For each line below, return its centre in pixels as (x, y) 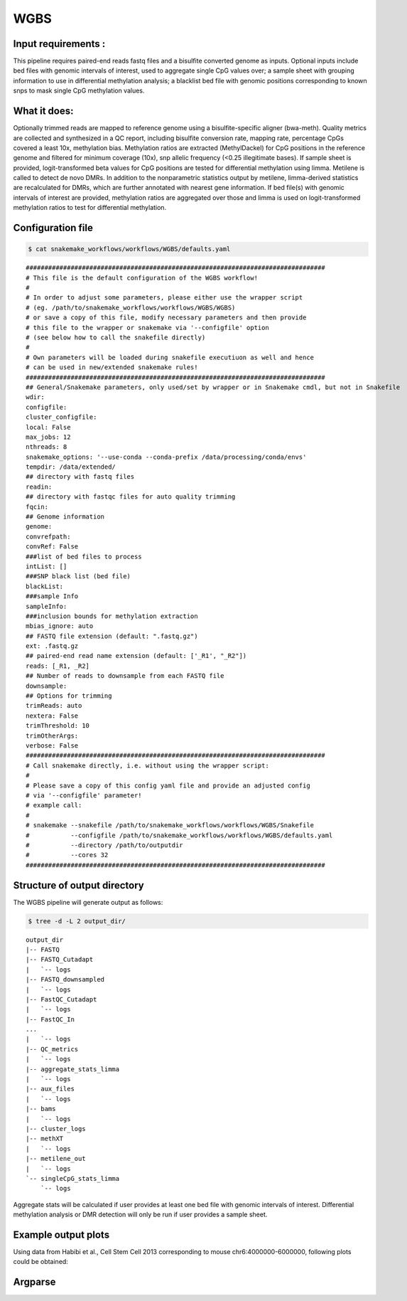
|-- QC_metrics (52, 1049)
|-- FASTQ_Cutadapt (60, 960)
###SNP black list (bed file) (78, 577)
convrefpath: (48, 536)
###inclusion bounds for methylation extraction (112, 616)
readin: (39, 487)
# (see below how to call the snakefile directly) (116, 337)
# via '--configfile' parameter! (84, 795)
